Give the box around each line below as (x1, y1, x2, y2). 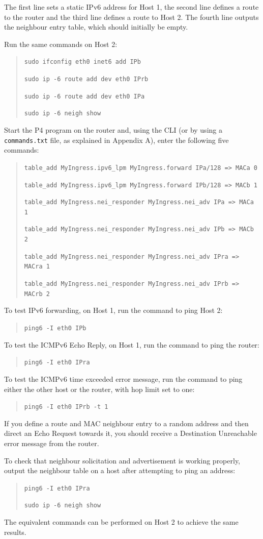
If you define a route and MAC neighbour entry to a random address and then (4, 418, 249, 428)
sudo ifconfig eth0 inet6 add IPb (24, 58, 141, 66)
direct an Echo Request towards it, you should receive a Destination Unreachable (4, 428, 257, 438)
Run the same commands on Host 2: (4, 38, 118, 49)
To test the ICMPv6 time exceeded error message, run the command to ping (4, 373, 243, 384)
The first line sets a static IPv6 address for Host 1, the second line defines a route (4, 2, 259, 12)
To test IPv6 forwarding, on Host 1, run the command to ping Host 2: (4, 305, 223, 315)
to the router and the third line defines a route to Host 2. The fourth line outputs (4, 11, 259, 22)
